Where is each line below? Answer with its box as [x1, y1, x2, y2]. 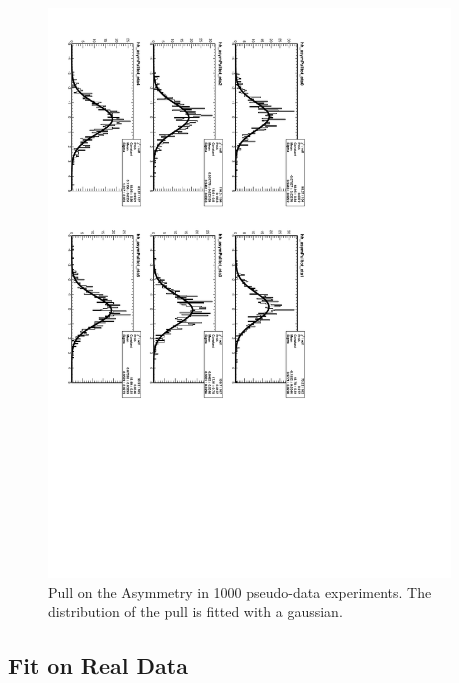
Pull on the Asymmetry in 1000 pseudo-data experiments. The [48, 581, 432, 602]
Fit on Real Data [8, 650, 188, 681]
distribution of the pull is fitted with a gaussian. [48, 601, 343, 622]
